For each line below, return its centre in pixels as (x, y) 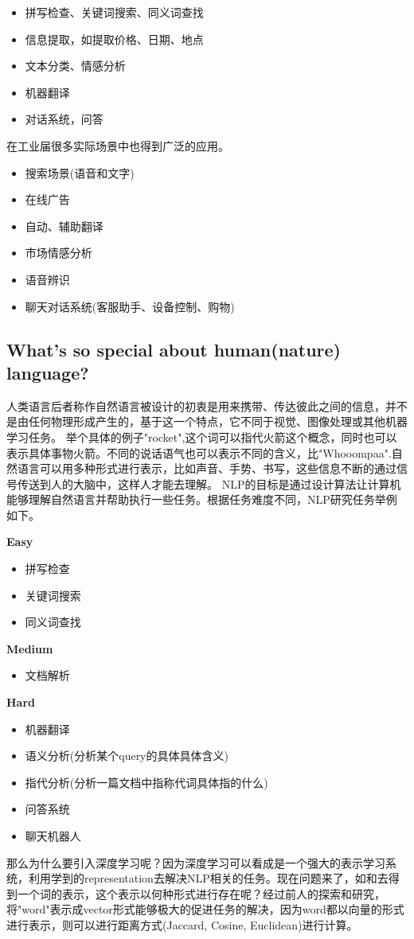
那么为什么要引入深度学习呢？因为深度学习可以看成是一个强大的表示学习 (196, 862)
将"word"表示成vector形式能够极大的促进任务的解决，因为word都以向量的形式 (205, 909)
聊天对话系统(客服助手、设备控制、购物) (130, 306)
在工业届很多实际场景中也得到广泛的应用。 (118, 145)
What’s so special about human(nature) (174, 349)
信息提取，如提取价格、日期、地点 (114, 39)
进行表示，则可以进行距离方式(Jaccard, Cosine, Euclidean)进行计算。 (182, 924)
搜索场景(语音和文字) (80, 172)
